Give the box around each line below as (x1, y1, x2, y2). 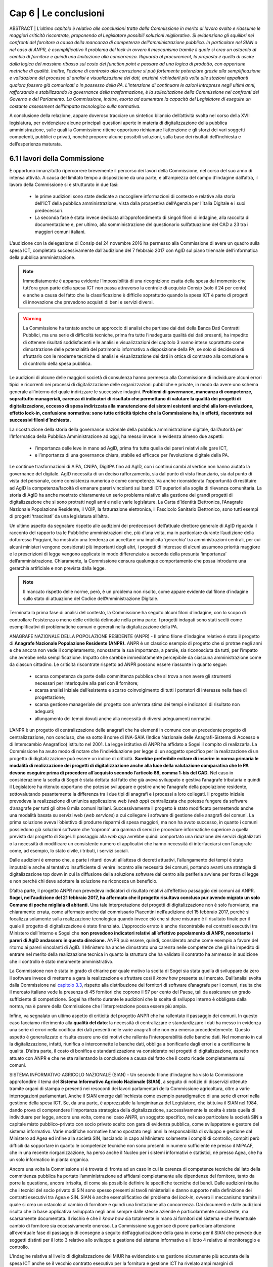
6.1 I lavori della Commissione (9, 154, 105, 163)
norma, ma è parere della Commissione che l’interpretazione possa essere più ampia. (9, 1003, 187, 1010)
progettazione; (34, 694, 66, 700)
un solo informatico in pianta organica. (9, 1157, 89, 1163)
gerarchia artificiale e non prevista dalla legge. (9, 565, 106, 571)
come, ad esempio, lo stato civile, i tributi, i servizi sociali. (9, 847, 129, 853)
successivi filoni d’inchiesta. (9, 417, 71, 423)
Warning (23, 316, 41, 322)
